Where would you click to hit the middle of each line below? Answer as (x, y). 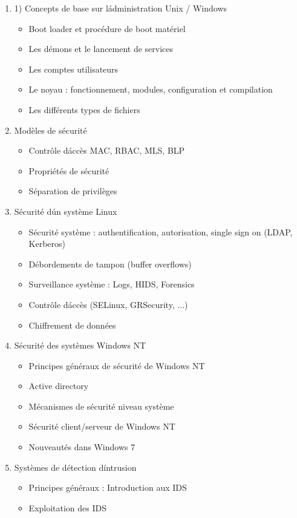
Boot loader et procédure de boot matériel (107, 28)
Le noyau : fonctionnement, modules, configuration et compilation (151, 89)
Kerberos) (47, 244)
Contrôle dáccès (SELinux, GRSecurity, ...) (108, 304)
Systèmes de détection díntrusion (75, 467)
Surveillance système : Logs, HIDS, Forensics (112, 284)
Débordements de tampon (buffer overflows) (110, 264)
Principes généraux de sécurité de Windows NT (117, 365)
